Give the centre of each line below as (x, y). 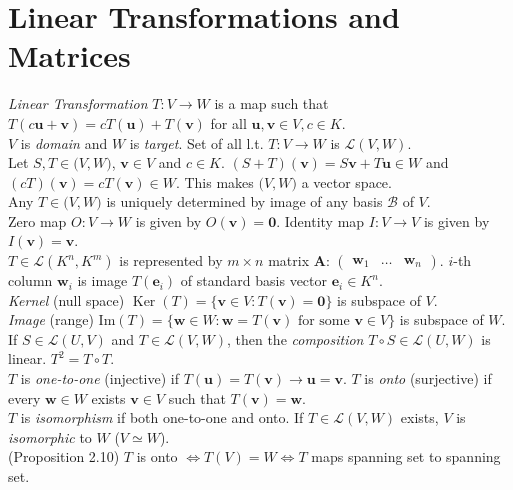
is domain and (64, 142)
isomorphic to (50, 436)
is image (102, 280)
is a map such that (271, 103)
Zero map (37, 220)
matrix (289, 260)
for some (323, 321)
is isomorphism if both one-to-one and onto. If (162, 417)
